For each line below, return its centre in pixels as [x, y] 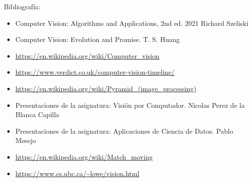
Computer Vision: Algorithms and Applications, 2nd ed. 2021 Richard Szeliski [132, 23]
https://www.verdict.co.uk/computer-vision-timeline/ [95, 72]
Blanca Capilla [37, 114]
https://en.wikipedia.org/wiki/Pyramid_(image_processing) [106, 88]
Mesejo [26, 140]
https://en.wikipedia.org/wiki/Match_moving [84, 156]
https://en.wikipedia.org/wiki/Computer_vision [87, 55]
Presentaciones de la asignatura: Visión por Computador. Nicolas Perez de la [130, 105]
